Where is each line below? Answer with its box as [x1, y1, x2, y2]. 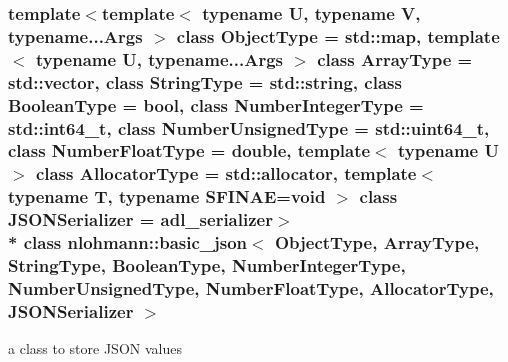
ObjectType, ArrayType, [274, 230, 480, 255]
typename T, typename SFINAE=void [8, 184, 326, 209]
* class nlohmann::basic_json [8, 230, 248, 255]
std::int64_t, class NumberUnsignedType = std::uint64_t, [8, 115, 490, 140]
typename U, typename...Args [35, 46, 283, 71]
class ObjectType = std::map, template [176, 23, 500, 48]
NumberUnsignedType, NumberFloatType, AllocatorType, [8, 275, 494, 300]
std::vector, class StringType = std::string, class [8, 69, 402, 94]
